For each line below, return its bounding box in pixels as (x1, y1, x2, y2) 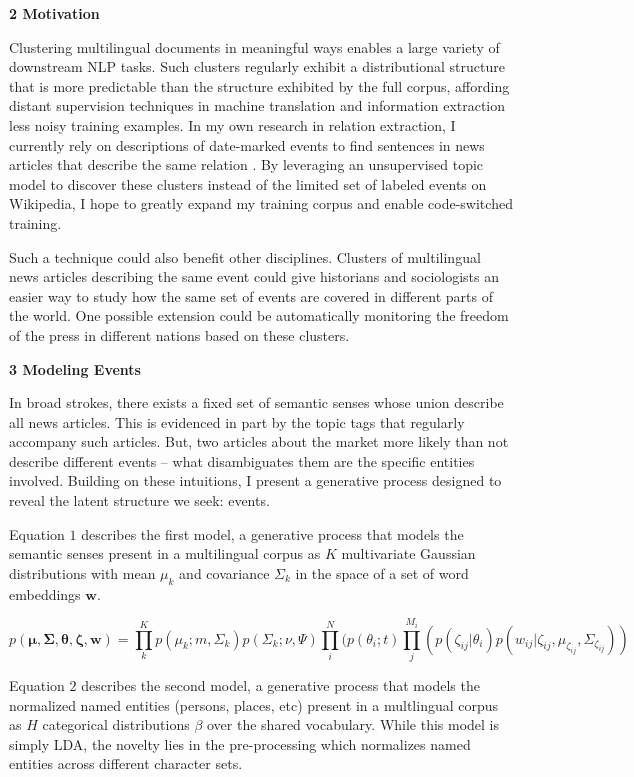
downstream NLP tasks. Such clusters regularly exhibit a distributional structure (9, 56, 505, 77)
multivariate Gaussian (341, 543, 476, 564)
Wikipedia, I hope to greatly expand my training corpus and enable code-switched (9, 193, 513, 214)
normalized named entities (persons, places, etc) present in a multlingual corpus (9, 694, 499, 715)
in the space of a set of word (295, 562, 469, 583)
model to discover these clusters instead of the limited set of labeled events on (9, 173, 487, 194)
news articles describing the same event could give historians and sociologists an (9, 266, 499, 287)
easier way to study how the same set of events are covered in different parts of (9, 285, 493, 306)
